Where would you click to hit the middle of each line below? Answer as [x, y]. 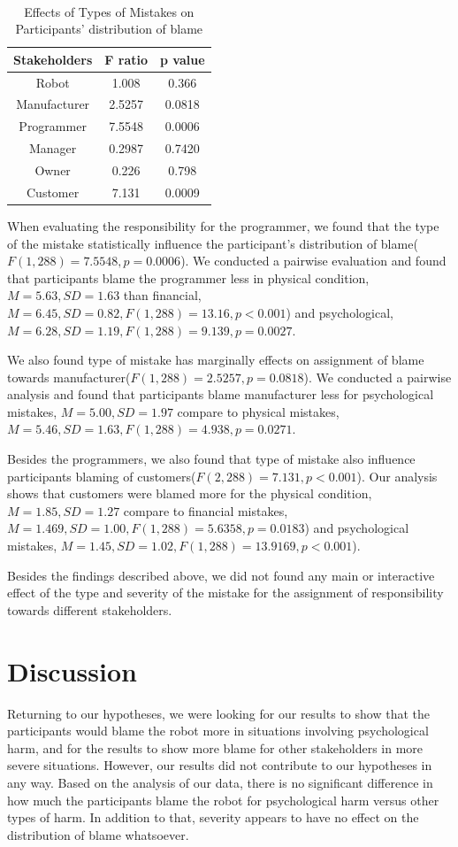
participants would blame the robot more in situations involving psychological [218, 731]
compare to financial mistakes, [206, 510]
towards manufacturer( [69, 377]
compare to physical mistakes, [258, 411]
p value [182, 59]
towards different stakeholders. [90, 609]
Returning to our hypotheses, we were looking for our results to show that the [218, 713]
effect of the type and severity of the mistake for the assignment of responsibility [225, 593]
